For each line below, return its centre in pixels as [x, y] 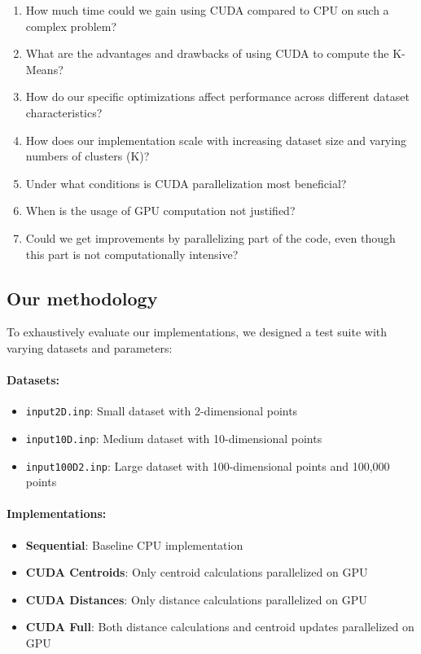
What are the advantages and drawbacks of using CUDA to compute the [207, 53]
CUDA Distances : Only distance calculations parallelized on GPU [196, 599]
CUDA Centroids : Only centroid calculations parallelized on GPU [197, 572]
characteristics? [64, 112]
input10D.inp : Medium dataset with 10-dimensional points [174, 438]
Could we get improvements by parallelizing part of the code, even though [210, 237]
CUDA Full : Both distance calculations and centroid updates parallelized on [220, 627]
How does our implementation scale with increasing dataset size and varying [216, 140]
